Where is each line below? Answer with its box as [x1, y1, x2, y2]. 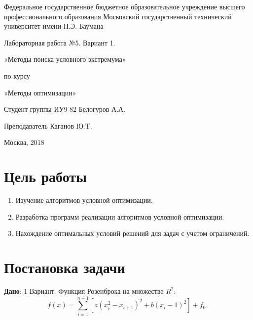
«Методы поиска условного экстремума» [4, 54, 126, 64]
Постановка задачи [4, 257, 125, 277]
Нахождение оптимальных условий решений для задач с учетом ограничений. [15, 228, 250, 238]
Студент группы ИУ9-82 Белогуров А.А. [4, 104, 126, 114]
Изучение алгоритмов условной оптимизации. [15, 195, 153, 205]
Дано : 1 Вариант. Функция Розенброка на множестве [4, 285, 164, 296]
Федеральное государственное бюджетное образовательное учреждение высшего [4, 1, 245, 11]
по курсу [4, 70, 30, 81]
